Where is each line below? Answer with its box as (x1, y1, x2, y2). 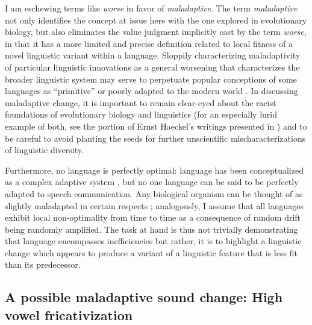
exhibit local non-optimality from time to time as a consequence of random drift (5, 211, 301, 224)
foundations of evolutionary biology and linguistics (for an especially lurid (5, 108, 278, 121)
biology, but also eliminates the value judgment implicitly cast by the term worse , (5, 25, 307, 38)
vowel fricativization (5, 305, 133, 324)
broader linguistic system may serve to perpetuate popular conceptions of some (5, 72, 297, 85)
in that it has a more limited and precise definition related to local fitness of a (5, 37, 293, 49)
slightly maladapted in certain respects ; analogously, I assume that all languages (5, 199, 304, 212)
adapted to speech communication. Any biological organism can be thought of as (5, 187, 303, 200)
